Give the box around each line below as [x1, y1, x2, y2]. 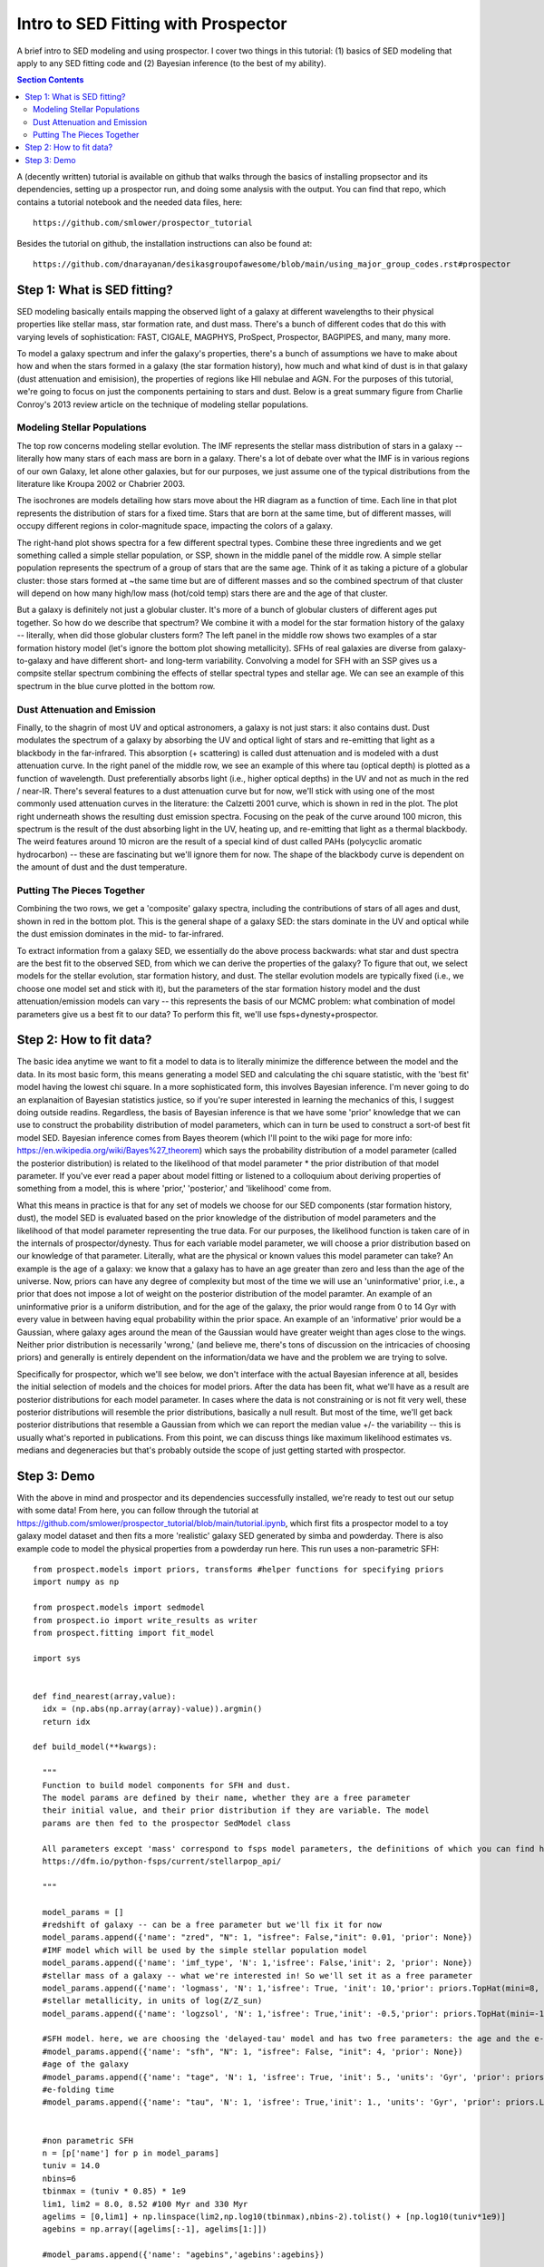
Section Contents [16, 74, 84, 85]
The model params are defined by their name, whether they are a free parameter [42, 1793, 411, 1804]
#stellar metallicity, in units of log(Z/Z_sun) [42, 1996, 263, 2006]
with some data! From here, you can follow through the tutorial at [16, 1505, 259, 1516]
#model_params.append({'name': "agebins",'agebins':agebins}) [42, 2250, 325, 2260]
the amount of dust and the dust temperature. [16, 861, 188, 872]
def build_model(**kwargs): [33, 1742, 158, 1752]
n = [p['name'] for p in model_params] [42, 2147, 219, 2158]
